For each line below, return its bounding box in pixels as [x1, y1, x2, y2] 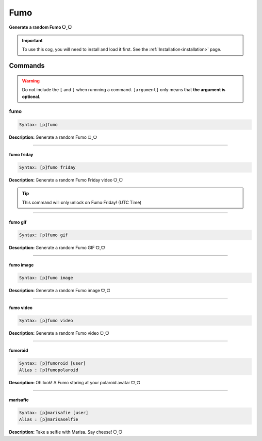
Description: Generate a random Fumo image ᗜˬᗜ [9, 287, 111, 293]
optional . [22, 94, 41, 99]
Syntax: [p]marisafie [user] [19, 410, 89, 416]
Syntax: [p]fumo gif [19, 232, 68, 238]
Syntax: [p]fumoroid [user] [19, 360, 86, 366]
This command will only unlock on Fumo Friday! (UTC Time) [22, 199, 142, 205]
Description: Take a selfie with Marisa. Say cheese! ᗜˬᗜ [9, 429, 122, 435]
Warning [22, 78, 40, 83]
